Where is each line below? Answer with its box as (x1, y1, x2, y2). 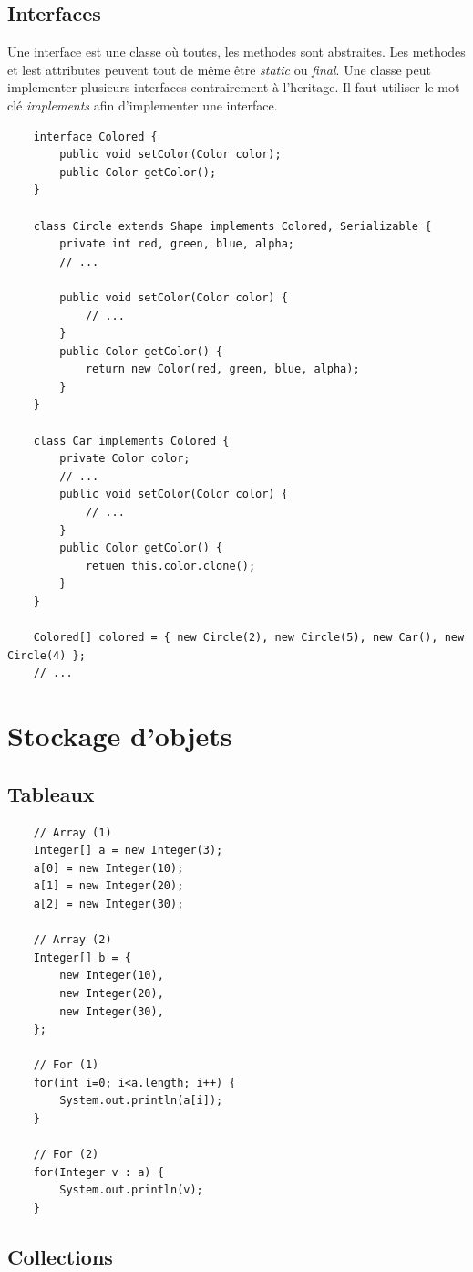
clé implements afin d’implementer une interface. (7, 95, 278, 114)
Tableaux (7, 779, 95, 807)
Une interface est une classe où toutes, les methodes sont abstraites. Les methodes (7, 42, 466, 61)
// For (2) (33, 1148, 99, 1162)
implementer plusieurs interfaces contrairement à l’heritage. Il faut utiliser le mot (7, 78, 460, 97)
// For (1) (33, 1058, 99, 1072)
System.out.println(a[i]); (59, 1094, 223, 1108)
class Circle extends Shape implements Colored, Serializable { (33, 219, 432, 233)
